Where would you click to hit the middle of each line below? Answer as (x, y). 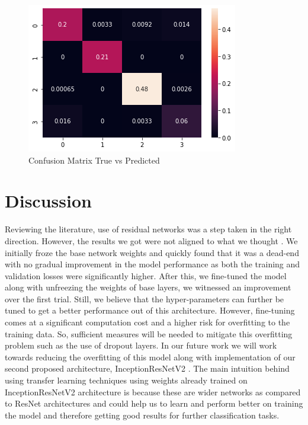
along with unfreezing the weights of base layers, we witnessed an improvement (148, 287)
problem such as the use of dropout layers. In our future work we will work (141, 345)
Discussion (48, 201)
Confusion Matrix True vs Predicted (94, 160)
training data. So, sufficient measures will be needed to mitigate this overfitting (149, 333)
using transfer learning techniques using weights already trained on (126, 380)
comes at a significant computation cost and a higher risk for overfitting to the (147, 322)
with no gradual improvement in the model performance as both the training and (153, 264)
